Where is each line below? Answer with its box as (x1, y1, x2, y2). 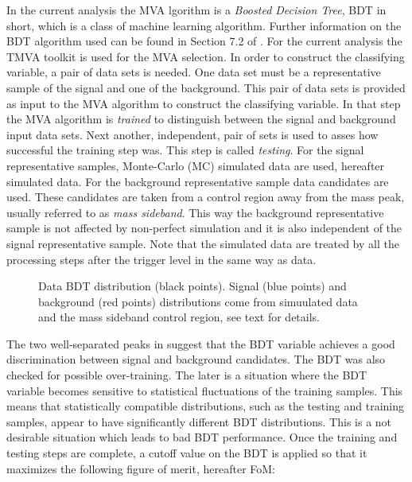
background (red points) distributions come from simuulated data (38, 293, 358, 309)
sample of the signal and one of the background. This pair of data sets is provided (6, 79, 406, 95)
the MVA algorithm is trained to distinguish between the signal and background (6, 111, 396, 127)
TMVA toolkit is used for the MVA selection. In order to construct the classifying (6, 48, 405, 64)
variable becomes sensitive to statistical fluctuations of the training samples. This (6, 382, 403, 398)
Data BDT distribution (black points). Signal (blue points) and (38, 278, 347, 294)
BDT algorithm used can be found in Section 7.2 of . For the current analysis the (6, 33, 402, 49)
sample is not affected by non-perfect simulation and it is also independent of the (6, 220, 402, 236)
